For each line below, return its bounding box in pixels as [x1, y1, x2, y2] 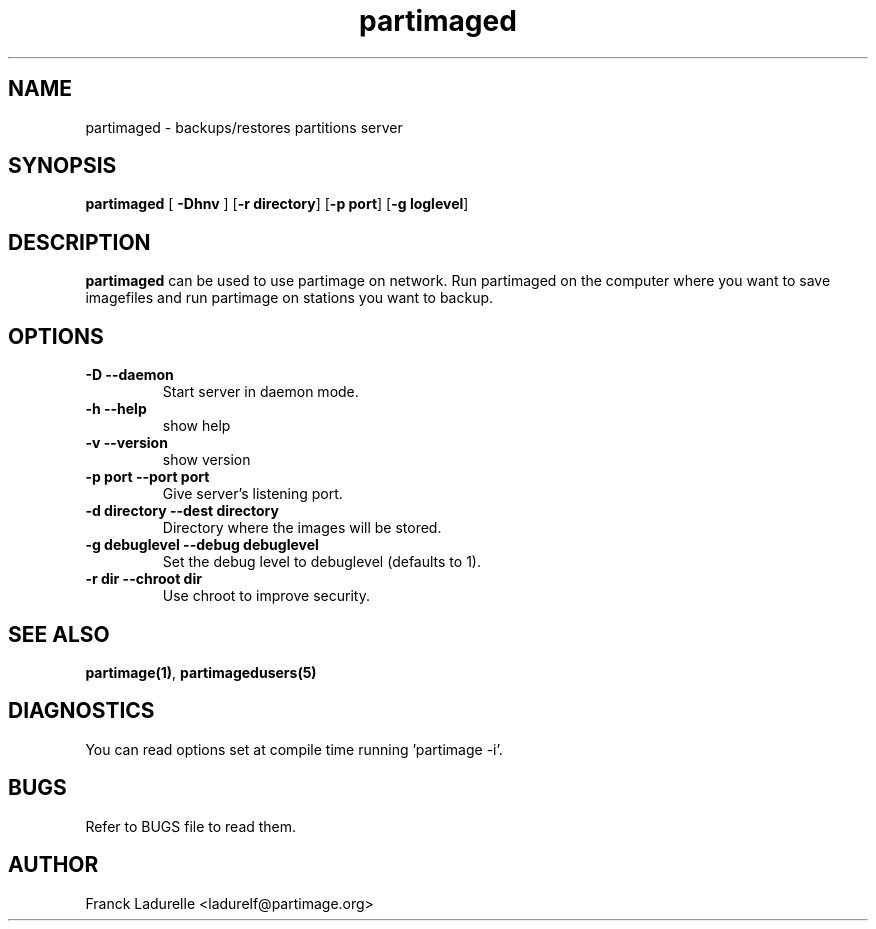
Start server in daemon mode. [162, 383, 359, 401]
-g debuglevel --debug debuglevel [85, 536, 319, 554]
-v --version [85, 434, 168, 452]
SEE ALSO [8, 621, 110, 647]
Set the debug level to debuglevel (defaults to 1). [162, 553, 481, 571]
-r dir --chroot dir [85, 570, 202, 588]
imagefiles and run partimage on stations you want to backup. [85, 289, 494, 307]
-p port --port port [85, 468, 210, 486]
